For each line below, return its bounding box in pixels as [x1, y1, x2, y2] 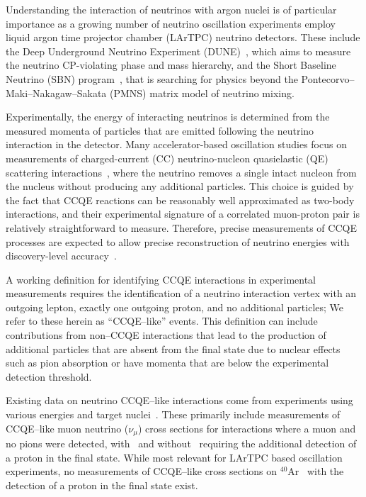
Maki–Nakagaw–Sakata [6, 85, 107, 100]
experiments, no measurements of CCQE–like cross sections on [6, 464, 278, 479]
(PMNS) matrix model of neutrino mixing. [110, 85, 294, 100]
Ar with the [287, 464, 344, 479]
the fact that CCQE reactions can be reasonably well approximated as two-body [6, 192, 355, 207]
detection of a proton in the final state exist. [6, 477, 198, 492]
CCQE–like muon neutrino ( [6, 420, 129, 435]
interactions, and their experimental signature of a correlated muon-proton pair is [6, 206, 360, 221]
